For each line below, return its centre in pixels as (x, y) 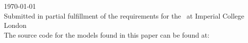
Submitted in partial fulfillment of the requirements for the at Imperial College (124, 15)
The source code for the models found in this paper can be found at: (107, 34)
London (15, 25)
